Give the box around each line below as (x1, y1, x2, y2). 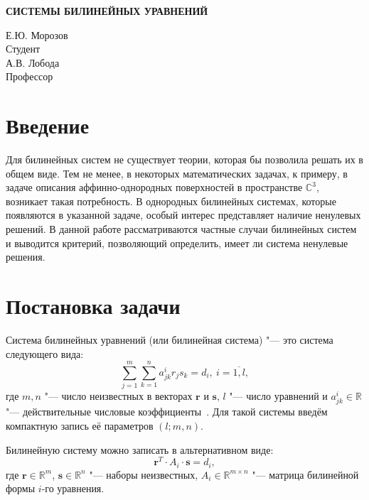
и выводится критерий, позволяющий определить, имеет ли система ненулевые (6, 235, 348, 250)
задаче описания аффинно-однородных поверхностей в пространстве (6, 180, 303, 195)
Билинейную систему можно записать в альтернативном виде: (6, 442, 274, 457)
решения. (6, 249, 46, 264)
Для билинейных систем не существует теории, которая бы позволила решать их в (6, 152, 363, 167)
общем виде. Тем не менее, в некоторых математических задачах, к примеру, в (6, 165, 348, 180)
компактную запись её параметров (6, 418, 154, 433)
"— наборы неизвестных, (89, 467, 198, 482)
